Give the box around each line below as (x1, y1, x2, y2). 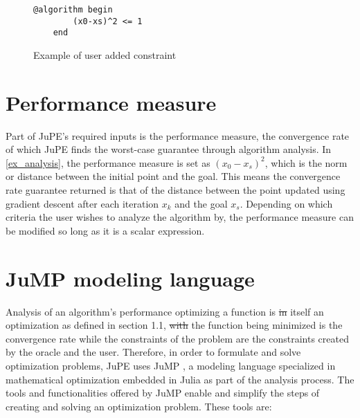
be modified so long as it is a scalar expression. (6, 223, 205, 237)
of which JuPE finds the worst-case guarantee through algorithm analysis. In (6, 142, 332, 156)
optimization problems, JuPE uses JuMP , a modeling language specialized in (6, 358, 336, 372)
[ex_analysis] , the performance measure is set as (6, 155, 210, 170)
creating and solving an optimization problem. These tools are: (6, 399, 272, 413)
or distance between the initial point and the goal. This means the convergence (6, 169, 341, 183)
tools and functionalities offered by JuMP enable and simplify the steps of (6, 385, 320, 400)
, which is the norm (264, 155, 348, 170)
